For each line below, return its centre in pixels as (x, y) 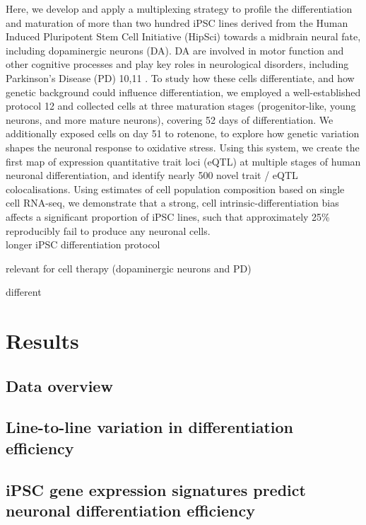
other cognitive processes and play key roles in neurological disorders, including (177, 64)
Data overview (59, 385)
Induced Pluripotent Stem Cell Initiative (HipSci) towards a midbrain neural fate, (183, 36)
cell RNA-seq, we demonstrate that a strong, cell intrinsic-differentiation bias (172, 203)
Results (42, 341)
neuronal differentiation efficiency (130, 510)
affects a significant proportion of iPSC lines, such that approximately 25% (168, 216)
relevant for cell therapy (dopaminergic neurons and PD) (129, 268)
